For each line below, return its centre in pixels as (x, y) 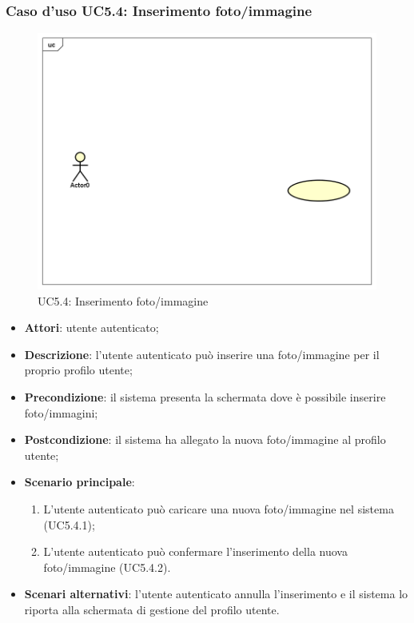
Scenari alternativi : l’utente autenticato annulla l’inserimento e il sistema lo (216, 594)
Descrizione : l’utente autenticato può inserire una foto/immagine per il (202, 354)
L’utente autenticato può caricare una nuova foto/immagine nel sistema (219, 509)
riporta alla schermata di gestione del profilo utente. (152, 610)
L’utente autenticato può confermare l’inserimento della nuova (195, 551)
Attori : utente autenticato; (92, 327)
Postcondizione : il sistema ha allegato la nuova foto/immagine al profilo (205, 439)
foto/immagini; (61, 412)
